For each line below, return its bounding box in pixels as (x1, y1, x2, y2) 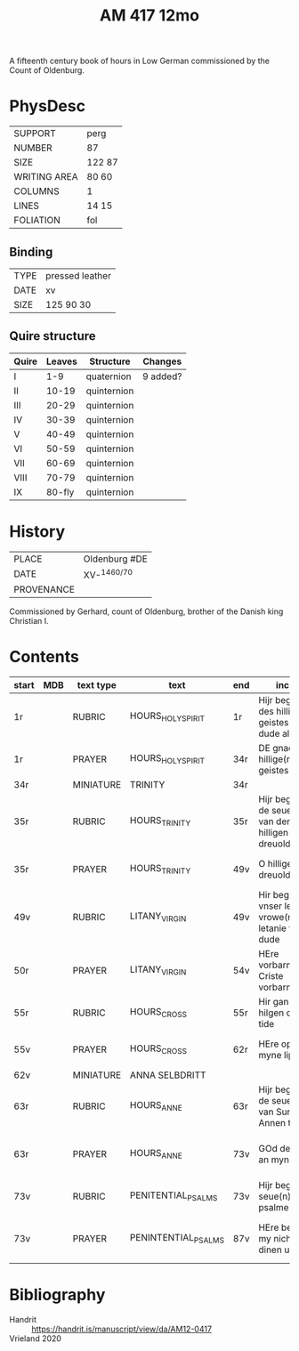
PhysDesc (9, 96, 86, 117)
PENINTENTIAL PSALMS (129, 1232, 225, 1246)
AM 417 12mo (99, 5, 200, 26)
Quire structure (9, 328, 96, 344)
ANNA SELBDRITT (129, 1069, 206, 1081)
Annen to (257, 1116, 296, 1129)
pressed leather (45, 269, 111, 281)
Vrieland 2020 (9, 1332, 62, 1344)
